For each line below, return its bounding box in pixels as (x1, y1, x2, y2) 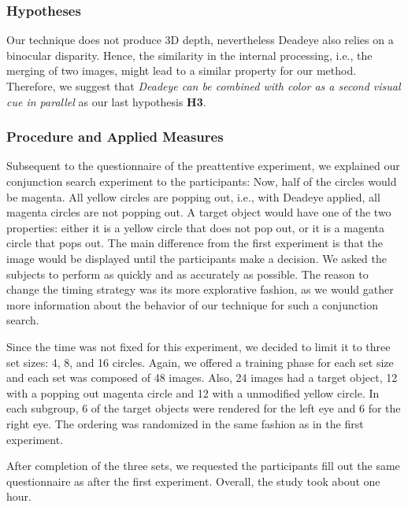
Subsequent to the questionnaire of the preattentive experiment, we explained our (6, 157, 400, 174)
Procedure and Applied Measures (6, 127, 224, 146)
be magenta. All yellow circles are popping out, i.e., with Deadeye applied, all (6, 188, 380, 205)
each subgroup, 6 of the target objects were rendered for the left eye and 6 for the (6, 400, 401, 416)
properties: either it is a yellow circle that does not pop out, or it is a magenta (6, 219, 384, 235)
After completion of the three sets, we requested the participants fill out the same (6, 457, 400, 474)
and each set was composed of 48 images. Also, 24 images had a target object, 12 (6, 369, 398, 386)
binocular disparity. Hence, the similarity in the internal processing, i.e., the (6, 46, 373, 63)
